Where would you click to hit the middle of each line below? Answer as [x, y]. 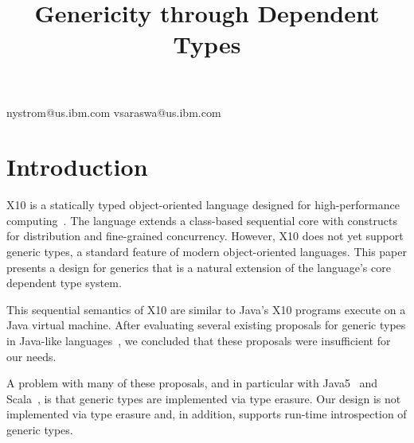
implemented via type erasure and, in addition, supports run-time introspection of [207, 414]
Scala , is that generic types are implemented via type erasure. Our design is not [204, 398]
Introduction [77, 167]
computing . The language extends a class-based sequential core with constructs [202, 220]
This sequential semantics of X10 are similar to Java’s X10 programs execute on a [206, 309]
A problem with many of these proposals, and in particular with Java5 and [192, 383]
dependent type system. [64, 283]
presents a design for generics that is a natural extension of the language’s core [199, 267]
